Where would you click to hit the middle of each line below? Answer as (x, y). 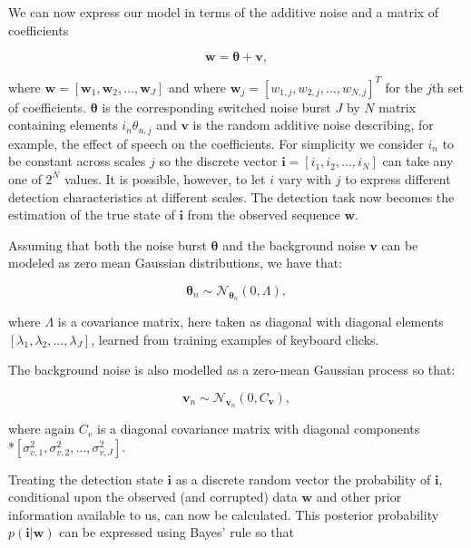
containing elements (63, 125)
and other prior (359, 497)
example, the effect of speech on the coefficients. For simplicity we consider (216, 143)
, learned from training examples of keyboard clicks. (235, 339)
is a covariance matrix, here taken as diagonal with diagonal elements (250, 322)
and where (198, 87)
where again (42, 429)
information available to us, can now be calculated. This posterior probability (224, 514)
